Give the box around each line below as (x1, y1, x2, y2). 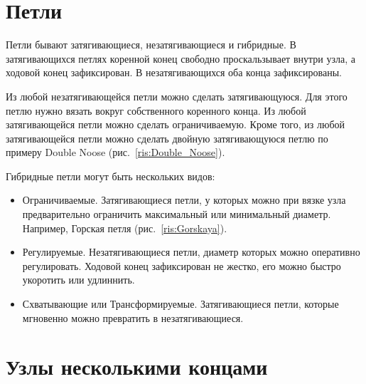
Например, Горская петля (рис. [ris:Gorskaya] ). (22, 220, 227, 235)
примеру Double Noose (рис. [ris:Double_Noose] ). (6, 145, 225, 160)
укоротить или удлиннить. (22, 272, 135, 287)
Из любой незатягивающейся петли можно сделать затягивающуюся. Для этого (6, 88, 348, 103)
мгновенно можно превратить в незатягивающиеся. (22, 310, 244, 325)
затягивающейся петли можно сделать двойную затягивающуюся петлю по (6, 130, 328, 145)
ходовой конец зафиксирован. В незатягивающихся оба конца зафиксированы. (6, 65, 342, 80)
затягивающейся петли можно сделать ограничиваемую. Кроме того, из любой (6, 117, 345, 132)
